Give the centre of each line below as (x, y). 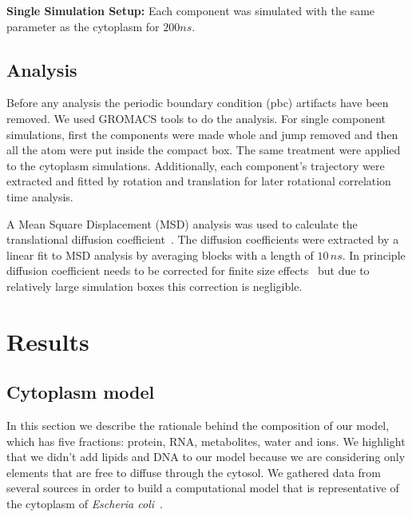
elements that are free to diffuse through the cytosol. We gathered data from (194, 472)
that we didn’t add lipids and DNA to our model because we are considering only (206, 457)
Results (48, 341)
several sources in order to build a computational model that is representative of (203, 488)
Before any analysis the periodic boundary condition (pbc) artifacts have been (198, 103)
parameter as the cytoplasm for (83, 26)
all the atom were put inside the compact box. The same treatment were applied (204, 150)
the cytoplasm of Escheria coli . (85, 504)
